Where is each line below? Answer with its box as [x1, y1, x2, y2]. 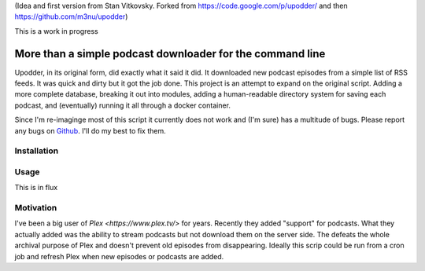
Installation [14, 145, 59, 156]
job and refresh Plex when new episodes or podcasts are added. [14, 251, 224, 261]
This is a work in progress [14, 26, 98, 35]
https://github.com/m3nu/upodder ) [14, 12, 128, 21]
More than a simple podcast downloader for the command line [14, 47, 326, 60]
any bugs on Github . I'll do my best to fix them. [14, 126, 166, 135]
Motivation [14, 203, 57, 214]
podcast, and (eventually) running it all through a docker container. [14, 101, 231, 110]
